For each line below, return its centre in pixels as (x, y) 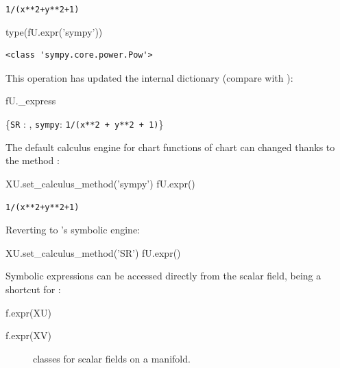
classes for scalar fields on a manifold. (112, 358)
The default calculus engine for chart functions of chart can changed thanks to (170, 147)
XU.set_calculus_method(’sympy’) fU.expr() (100, 183)
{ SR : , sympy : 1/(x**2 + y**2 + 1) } (85, 124)
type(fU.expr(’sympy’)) (54, 31)
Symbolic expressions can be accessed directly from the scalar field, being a (163, 276)
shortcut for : (33, 289)
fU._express (31, 101)
